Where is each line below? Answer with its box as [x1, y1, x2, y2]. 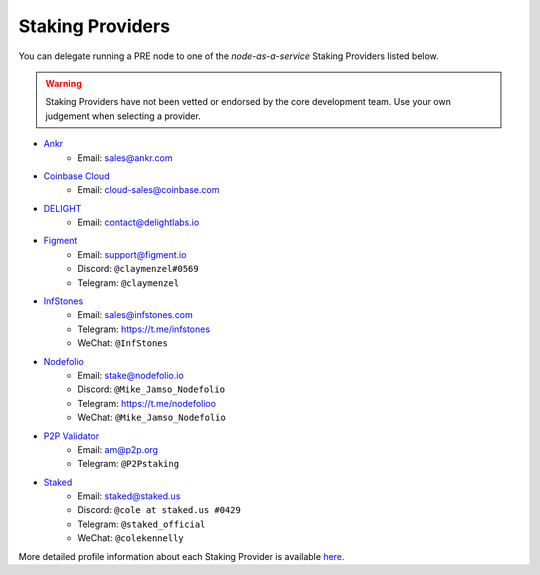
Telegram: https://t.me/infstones [77, 323, 210, 335]
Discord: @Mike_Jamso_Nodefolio [77, 383, 225, 395]
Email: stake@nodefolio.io [77, 369, 184, 381]
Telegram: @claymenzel [77, 276, 180, 289]
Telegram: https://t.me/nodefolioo [77, 397, 217, 409]
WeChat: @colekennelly [77, 532, 184, 544]
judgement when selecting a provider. [45, 110, 202, 122]
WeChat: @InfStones [77, 337, 169, 349]
